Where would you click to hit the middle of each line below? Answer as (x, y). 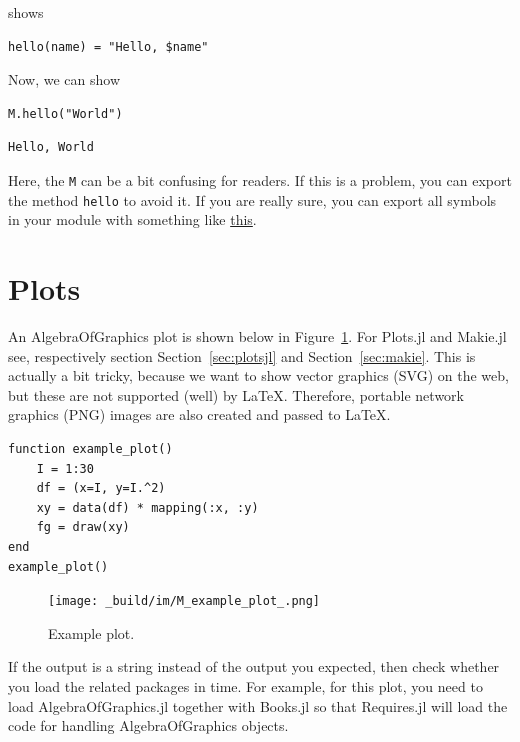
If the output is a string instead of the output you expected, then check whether (254, 666)
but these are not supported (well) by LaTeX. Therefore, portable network (236, 394)
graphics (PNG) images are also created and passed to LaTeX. (199, 414)
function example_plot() (90, 448)
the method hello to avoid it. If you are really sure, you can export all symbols (252, 199)
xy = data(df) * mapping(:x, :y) (147, 507)
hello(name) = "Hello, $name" (108, 46)
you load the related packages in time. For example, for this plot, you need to (245, 685)
